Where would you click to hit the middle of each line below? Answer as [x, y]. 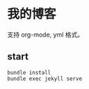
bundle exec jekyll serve [44, 79]
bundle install [29, 72]
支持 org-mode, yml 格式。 [46, 34]
